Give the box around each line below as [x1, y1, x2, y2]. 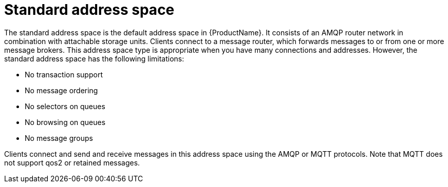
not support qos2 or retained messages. [4, 158, 140, 167]
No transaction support [25, 70, 103, 79]
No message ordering [25, 86, 98, 95]
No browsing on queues [25, 117, 106, 127]
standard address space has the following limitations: [4, 54, 184, 63]
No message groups [25, 133, 93, 142]
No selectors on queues [25, 101, 105, 111]
